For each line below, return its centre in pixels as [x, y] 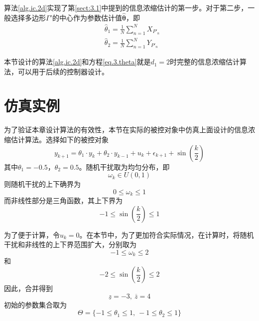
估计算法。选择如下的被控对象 [60, 139]
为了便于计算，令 [32, 234]
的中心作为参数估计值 [87, 17]
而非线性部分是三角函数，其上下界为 [63, 200]
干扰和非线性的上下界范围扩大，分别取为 [70, 244]
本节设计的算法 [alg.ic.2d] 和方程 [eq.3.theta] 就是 [77, 62]
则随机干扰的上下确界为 [42, 184]
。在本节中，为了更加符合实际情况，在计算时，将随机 [167, 234]
